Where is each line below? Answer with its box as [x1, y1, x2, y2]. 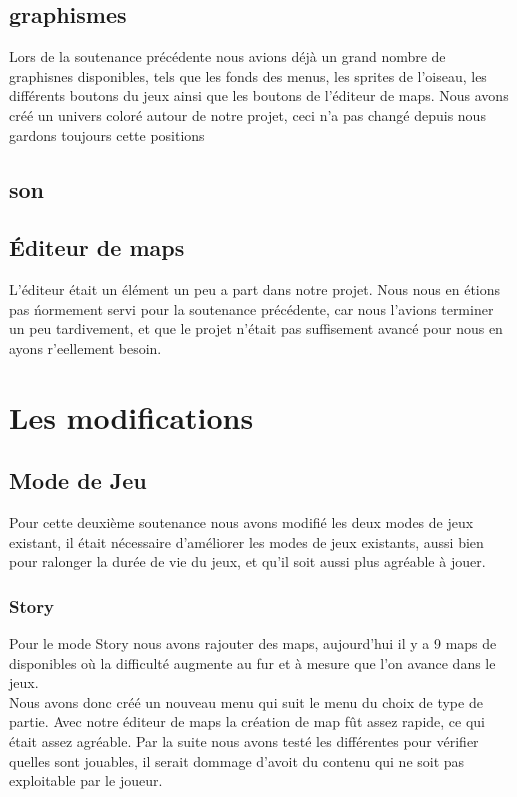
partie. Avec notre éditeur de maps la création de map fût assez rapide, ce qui [9, 711, 485, 732]
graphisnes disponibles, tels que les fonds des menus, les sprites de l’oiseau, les [9, 65, 487, 86]
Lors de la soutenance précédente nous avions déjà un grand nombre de [9, 46, 446, 67]
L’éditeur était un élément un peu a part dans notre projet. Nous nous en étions [9, 279, 501, 300]
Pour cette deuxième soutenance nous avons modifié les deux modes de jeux [9, 512, 474, 533]
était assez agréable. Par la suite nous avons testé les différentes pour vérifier [9, 731, 479, 752]
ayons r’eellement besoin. [9, 337, 162, 358]
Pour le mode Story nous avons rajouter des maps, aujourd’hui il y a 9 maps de [9, 633, 497, 654]
